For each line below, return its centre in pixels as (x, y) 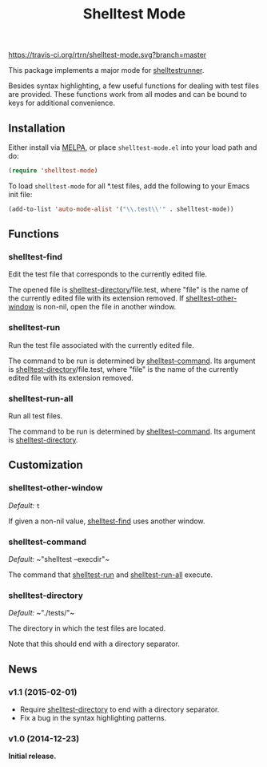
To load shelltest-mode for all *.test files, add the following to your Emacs (129, 186)
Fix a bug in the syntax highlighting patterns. (93, 718)
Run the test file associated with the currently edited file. (101, 345)
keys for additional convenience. (62, 103)
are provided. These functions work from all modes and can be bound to (128, 95)
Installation (37, 128)
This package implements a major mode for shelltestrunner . (106, 71)
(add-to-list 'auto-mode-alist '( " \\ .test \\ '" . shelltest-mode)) (121, 209)
